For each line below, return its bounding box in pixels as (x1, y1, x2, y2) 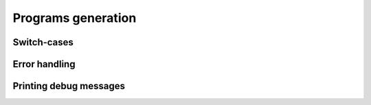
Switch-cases (12, 36, 74, 48)
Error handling (12, 58, 76, 70)
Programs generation (12, 10, 137, 25)
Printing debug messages (12, 80, 125, 92)
